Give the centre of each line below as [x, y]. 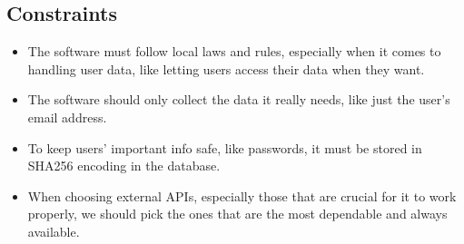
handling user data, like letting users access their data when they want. [226, 68]
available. [54, 231]
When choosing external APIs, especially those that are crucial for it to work [242, 195]
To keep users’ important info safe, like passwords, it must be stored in [225, 147]
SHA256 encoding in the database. [124, 166]
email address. [67, 117]
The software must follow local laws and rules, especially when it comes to [234, 51]
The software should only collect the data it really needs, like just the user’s [239, 99]
